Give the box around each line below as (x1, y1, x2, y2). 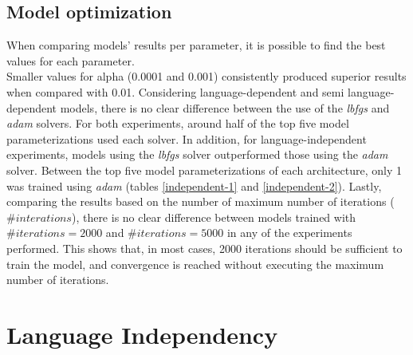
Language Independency (6, 318, 278, 350)
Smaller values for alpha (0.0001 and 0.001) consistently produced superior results (6, 68, 407, 85)
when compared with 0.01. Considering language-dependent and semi (6, 83, 344, 100)
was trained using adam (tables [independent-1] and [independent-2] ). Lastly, (6, 177, 382, 194)
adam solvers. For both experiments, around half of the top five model (6, 115, 349, 132)
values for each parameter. (6, 52, 135, 69)
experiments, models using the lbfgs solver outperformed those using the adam (6, 146, 388, 163)
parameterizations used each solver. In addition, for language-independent (6, 130, 367, 147)
